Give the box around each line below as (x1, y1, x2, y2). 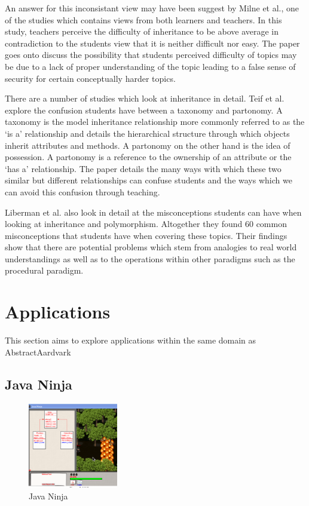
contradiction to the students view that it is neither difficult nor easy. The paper (5, 36, 300, 49)
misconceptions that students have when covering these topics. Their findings (5, 229, 287, 241)
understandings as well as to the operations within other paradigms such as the (5, 252, 295, 265)
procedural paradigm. (5, 264, 84, 277)
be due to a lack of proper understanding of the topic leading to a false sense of (5, 60, 296, 72)
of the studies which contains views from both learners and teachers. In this (5, 13, 282, 26)
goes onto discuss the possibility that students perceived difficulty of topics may (5, 48, 297, 61)
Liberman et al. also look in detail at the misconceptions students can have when (5, 206, 302, 218)
